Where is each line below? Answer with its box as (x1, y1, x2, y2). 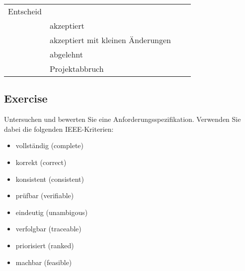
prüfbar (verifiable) (15, 190, 74, 201)
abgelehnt (49, 49, 83, 60)
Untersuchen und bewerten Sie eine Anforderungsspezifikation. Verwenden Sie (4, 114, 241, 124)
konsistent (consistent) (15, 173, 84, 184)
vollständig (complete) (15, 140, 83, 151)
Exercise (4, 91, 48, 106)
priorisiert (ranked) (15, 240, 74, 250)
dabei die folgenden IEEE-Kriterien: (4, 123, 114, 134)
